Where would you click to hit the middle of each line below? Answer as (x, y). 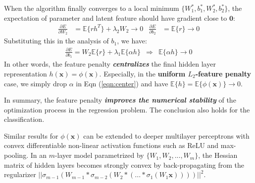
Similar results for (31, 135)
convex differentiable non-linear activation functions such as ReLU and (111, 145)
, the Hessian (218, 155)
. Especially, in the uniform (142, 73)
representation (25, 73)
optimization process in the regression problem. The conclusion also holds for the (127, 109)
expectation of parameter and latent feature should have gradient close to (116, 18)
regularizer (20, 174)
